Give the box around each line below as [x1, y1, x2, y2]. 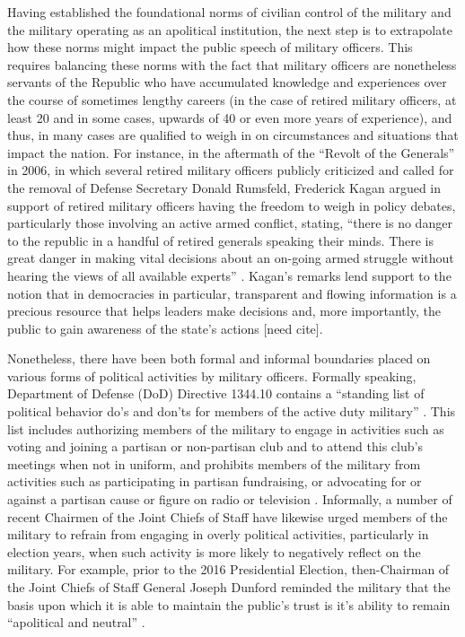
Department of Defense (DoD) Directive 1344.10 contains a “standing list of [7, 384, 425, 403]
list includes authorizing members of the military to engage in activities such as [7, 419, 444, 438]
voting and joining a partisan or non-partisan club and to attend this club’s [7, 437, 423, 456]
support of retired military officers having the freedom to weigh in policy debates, [7, 196, 456, 214]
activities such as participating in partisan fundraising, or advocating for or [7, 472, 422, 491]
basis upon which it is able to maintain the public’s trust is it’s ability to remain [7, 595, 451, 614]
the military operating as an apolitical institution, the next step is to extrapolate [7, 20, 452, 39]
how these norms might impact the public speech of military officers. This [7, 38, 413, 57]
